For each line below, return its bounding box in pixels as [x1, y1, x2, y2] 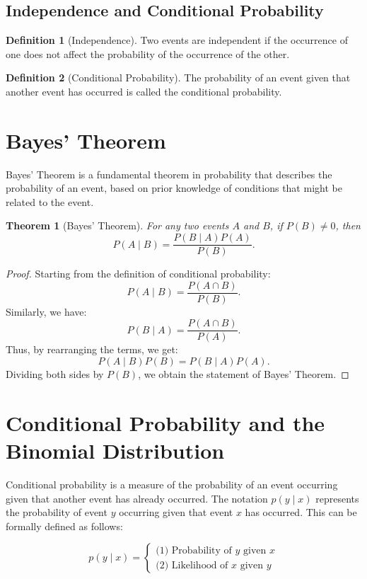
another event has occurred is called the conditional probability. [6, 84, 282, 98]
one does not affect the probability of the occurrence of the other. [6, 46, 290, 61]
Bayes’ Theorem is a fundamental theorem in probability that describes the [6, 166, 332, 181]
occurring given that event [119, 505, 233, 520]
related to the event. [6, 194, 94, 209]
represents [315, 491, 359, 505]
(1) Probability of [156, 545, 232, 556]
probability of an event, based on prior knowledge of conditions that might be [6, 180, 342, 195]
